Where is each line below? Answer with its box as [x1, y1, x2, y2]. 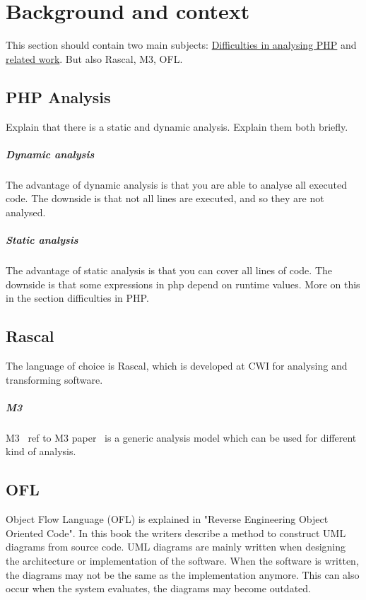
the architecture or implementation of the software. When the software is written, [6, 553, 359, 567]
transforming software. [6, 372, 103, 387]
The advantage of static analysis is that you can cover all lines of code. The [6, 263, 332, 278]
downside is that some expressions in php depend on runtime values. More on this [6, 276, 360, 291]
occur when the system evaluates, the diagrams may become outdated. [6, 581, 311, 596]
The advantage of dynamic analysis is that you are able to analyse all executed [6, 177, 347, 192]
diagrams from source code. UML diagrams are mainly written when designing [6, 539, 346, 554]
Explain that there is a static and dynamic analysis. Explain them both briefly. [6, 119, 348, 134]
